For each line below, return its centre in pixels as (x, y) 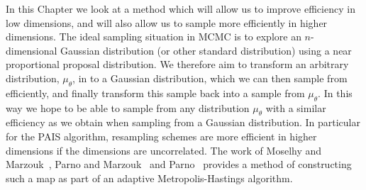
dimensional (32, 50)
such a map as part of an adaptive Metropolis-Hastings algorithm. (149, 178)
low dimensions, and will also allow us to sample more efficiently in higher (167, 22)
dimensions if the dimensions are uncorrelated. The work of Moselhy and (164, 150)
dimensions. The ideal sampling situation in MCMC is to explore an (154, 37)
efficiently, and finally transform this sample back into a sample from (155, 93)
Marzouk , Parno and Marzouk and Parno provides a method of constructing (179, 164)
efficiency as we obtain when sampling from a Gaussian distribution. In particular (183, 122)
